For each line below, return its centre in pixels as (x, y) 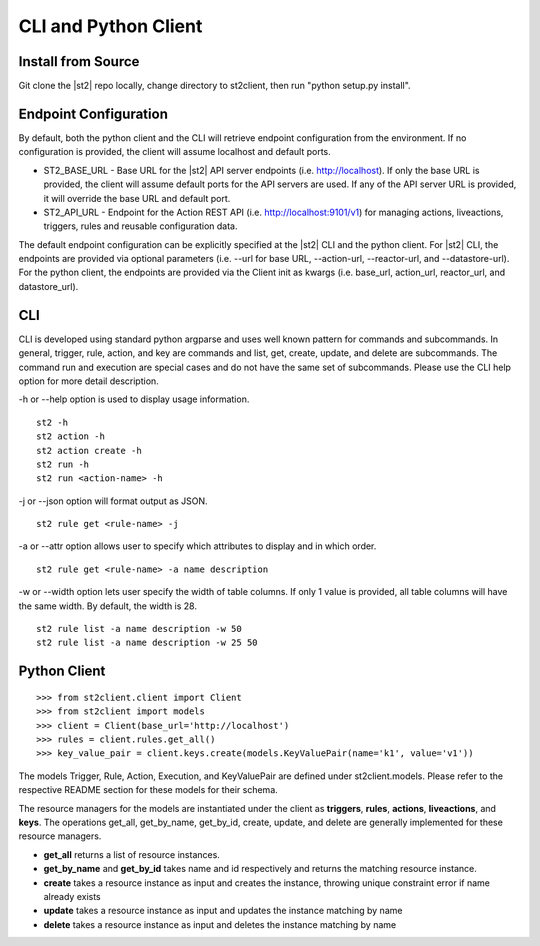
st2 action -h (70, 436)
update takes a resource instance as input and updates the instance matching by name (223, 911)
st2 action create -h (89, 450)
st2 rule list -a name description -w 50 (139, 629)
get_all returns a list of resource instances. (131, 854)
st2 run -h (63, 464)
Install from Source (79, 61)
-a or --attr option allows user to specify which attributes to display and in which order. (197, 546)
